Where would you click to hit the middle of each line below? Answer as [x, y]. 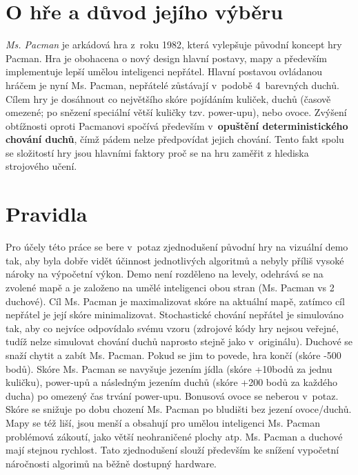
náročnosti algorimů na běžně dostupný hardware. [111, 463]
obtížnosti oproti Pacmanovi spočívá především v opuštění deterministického [177, 125]
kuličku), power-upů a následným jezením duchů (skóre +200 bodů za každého [171, 382]
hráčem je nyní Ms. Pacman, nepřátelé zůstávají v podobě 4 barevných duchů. [172, 85]
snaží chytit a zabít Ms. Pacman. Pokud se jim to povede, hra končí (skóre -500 [173, 355]
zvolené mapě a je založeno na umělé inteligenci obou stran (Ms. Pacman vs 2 [170, 287]
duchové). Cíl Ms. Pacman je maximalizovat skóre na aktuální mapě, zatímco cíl [175, 301]
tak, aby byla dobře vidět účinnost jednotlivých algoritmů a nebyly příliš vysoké [175, 260]
